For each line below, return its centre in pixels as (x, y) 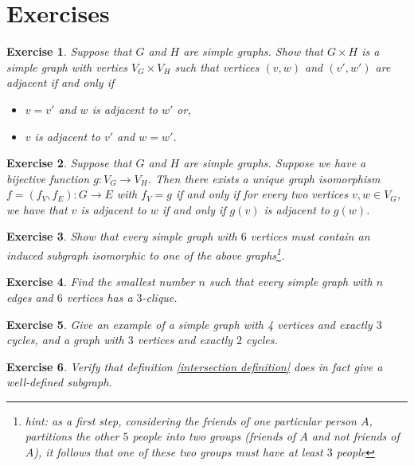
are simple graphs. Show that (253, 51)
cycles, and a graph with (65, 340)
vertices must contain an (310, 236)
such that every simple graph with (291, 282)
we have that (37, 209)
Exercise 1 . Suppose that (69, 51)
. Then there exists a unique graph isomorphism (264, 178)
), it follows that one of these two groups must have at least (178, 452)
